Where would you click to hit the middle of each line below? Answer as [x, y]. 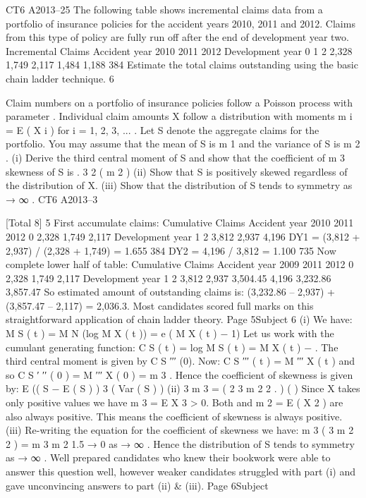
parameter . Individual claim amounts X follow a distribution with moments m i [179, 116]
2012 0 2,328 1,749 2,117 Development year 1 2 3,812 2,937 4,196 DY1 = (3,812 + [183, 236]
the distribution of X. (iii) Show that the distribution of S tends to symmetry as [179, 185]
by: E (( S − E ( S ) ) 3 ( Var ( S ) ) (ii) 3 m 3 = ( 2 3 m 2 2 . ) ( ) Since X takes [183, 388]
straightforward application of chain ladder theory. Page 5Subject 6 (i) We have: [179, 319]
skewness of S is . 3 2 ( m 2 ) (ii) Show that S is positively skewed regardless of [177, 171]
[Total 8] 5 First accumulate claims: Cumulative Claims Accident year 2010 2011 [180, 223]
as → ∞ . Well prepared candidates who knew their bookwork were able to [168, 457]
